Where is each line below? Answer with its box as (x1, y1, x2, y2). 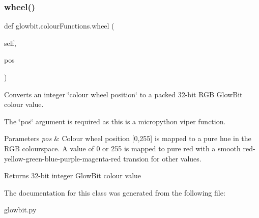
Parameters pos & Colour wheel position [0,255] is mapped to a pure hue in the (4, 133, 251, 144)
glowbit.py (4, 204, 37, 215)
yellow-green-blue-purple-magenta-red (4, 153, 121, 163)
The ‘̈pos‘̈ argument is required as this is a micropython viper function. (4, 116, 226, 126)
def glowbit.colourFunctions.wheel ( (4, 20, 114, 31)
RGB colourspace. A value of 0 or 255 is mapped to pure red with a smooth (4, 143, 241, 153)
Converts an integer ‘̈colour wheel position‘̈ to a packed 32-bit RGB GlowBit (4, 89, 243, 99)
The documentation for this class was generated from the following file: (4, 187, 225, 198)
